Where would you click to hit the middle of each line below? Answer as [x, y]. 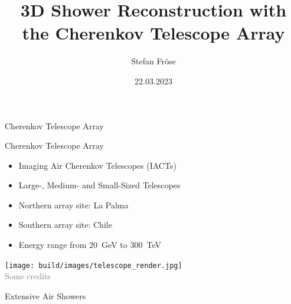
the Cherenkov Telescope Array [153, 33]
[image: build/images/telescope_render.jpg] [94, 265]
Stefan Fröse [153, 61]
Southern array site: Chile [65, 225]
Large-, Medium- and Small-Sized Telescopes [99, 185]
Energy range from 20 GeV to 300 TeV [90, 245]
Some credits [28, 276]
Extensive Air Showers [45, 295]
